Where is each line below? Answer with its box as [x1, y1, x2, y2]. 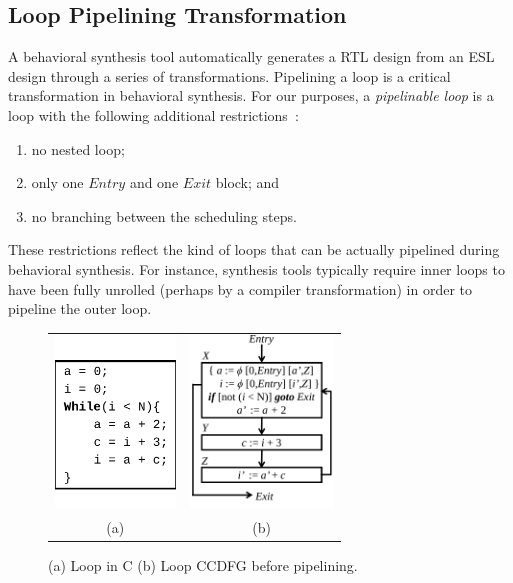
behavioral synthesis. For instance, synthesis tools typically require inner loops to [8, 258, 505, 279]
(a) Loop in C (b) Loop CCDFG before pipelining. [48, 555, 358, 576]
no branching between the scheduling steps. [31, 205, 297, 226]
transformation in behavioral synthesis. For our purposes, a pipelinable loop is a [8, 85, 494, 106]
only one [31, 172, 84, 193]
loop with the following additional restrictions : [8, 104, 299, 125]
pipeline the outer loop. [8, 298, 152, 319]
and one [129, 172, 179, 193]
